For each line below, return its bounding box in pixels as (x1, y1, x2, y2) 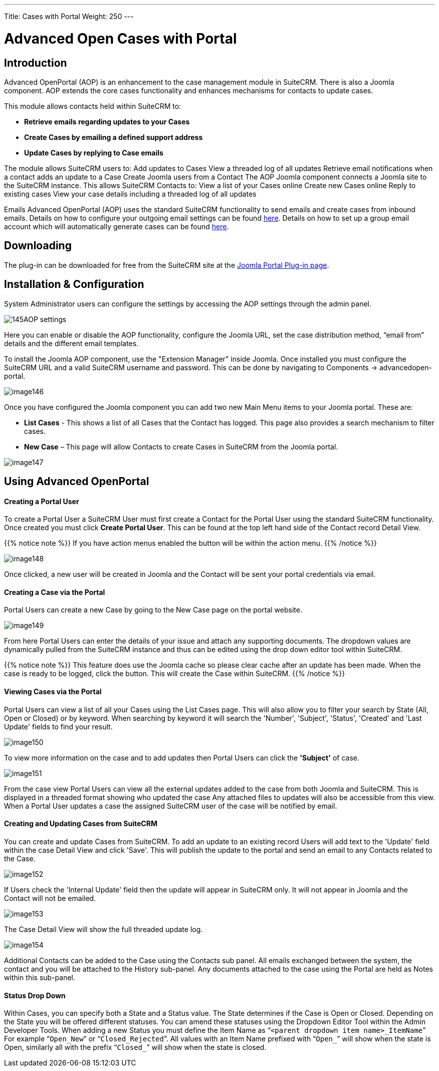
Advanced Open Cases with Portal (4, 30, 237, 47)
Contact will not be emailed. (4, 893, 96, 902)
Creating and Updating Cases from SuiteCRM (4, 819, 157, 828)
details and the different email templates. (4, 339, 139, 348)
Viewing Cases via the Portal (4, 687, 102, 696)
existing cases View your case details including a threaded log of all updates (4, 189, 257, 198)
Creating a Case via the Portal (4, 587, 105, 596)
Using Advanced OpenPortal (4, 475, 149, 488)
